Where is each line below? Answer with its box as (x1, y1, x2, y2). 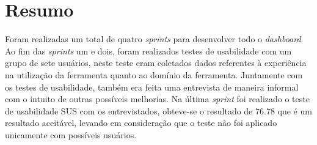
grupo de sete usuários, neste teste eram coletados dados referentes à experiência (5, 56, 307, 69)
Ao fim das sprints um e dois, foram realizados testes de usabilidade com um (5, 44, 292, 57)
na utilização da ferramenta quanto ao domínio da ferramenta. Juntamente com (5, 68, 303, 81)
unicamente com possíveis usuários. (5, 128, 137, 141)
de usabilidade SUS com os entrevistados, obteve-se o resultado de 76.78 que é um (5, 104, 312, 117)
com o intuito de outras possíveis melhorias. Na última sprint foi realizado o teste (5, 92, 310, 105)
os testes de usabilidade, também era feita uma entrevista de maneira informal (5, 80, 299, 93)
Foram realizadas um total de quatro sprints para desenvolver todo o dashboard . (5, 32, 304, 45)
